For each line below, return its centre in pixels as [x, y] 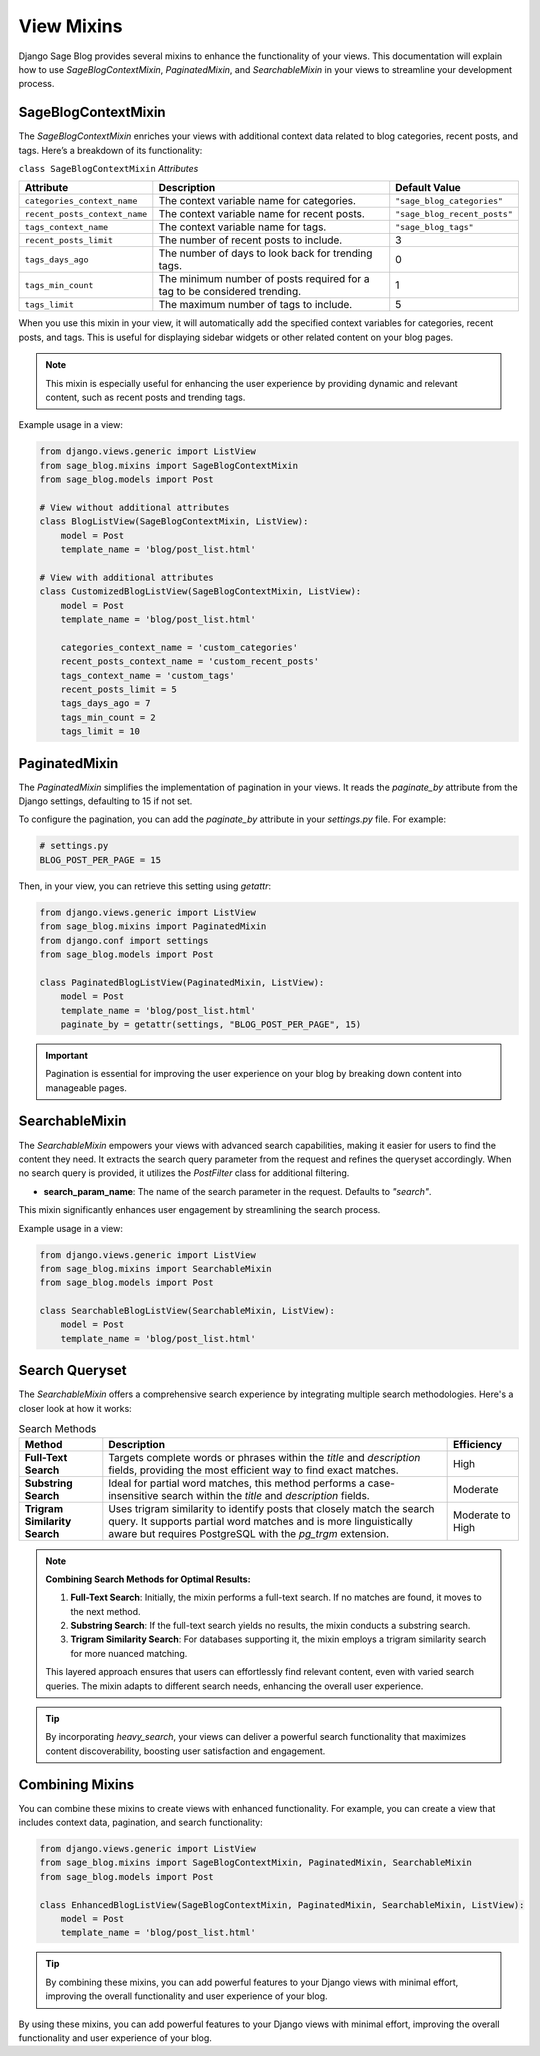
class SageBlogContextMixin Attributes [108, 169]
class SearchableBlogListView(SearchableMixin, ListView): [187, 1311]
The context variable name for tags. [242, 227]
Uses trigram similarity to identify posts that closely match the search [271, 1508]
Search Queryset [72, 1370]
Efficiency [477, 1444]
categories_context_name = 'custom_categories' [179, 647]
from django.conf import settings [124, 940]
